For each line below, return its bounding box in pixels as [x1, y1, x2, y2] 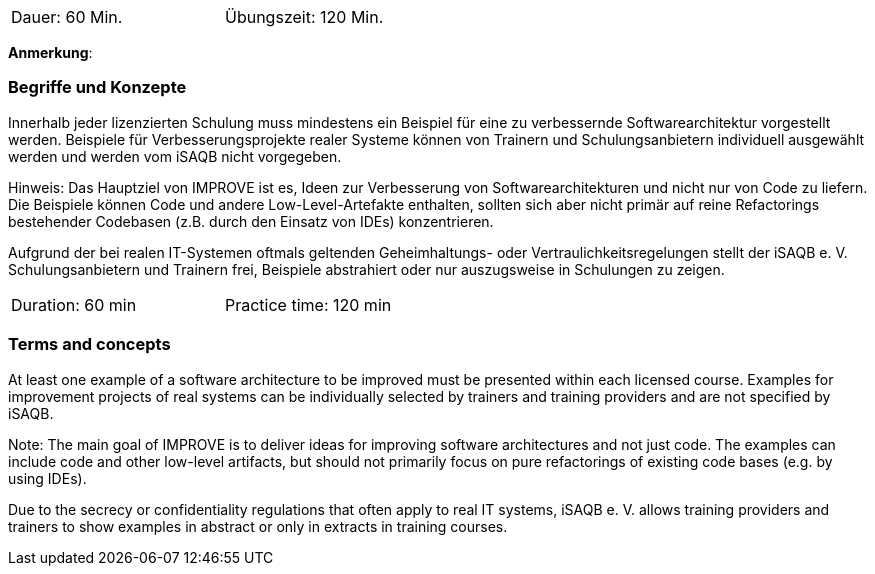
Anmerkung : [8, 44, 93, 61]
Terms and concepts [8, 334, 171, 355]
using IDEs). [8, 469, 87, 487]
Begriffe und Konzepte [8, 77, 187, 98]
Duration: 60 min [11, 294, 137, 315]
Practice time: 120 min [225, 294, 392, 315]
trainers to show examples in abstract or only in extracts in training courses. [8, 517, 508, 535]
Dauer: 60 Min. [11, 7, 123, 27]
